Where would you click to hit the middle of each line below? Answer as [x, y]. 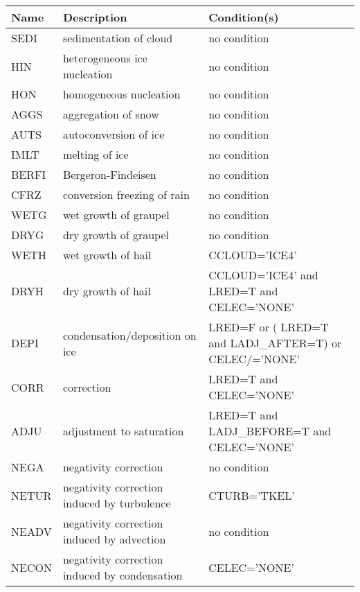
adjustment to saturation [123, 431]
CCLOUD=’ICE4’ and [263, 275]
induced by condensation [123, 575]
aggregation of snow [111, 114]
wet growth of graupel [116, 215]
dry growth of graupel [116, 235]
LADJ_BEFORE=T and [270, 431]
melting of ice [96, 154]
